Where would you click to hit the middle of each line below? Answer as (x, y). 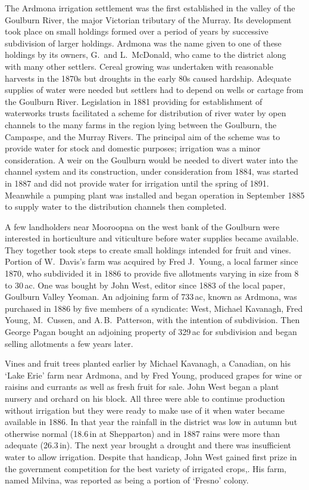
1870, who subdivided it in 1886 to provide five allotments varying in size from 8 (152, 273)
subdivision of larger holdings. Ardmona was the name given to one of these (143, 43)
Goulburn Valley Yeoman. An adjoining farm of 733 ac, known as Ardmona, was (151, 297)
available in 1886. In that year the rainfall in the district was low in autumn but (151, 422)
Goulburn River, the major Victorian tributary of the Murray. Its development (148, 19)
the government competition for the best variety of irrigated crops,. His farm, (146, 468)
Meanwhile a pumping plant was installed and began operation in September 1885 (155, 195)
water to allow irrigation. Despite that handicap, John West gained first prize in (151, 456)
